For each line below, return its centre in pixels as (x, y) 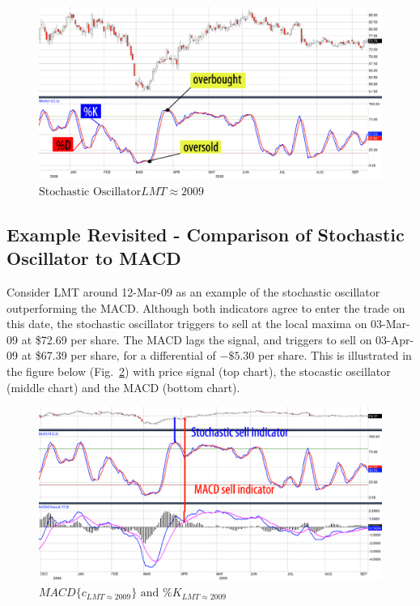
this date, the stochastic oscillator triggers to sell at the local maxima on (187, 324)
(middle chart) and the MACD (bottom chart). (123, 387)
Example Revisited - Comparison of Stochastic (206, 234)
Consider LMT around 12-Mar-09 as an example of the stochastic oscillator (193, 292)
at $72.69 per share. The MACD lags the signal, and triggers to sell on (197, 339)
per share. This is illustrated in (335, 355)
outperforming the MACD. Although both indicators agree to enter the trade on (206, 307)
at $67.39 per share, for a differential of (119, 355)
